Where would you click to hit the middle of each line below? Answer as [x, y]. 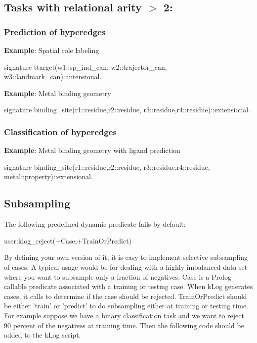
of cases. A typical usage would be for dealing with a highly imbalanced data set [126, 267]
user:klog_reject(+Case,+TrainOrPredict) [68, 240]
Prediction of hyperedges [55, 31]
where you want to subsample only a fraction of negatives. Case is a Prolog [118, 276]
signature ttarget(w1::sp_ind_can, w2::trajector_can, [86, 67]
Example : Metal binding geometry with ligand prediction [92, 150]
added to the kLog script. [43, 335]
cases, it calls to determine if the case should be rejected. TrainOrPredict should [126, 296]
